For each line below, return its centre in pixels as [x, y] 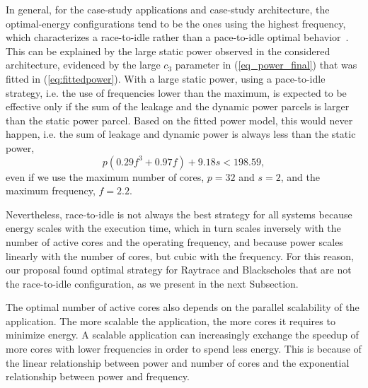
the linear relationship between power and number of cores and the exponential [178, 362]
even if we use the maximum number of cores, [105, 176]
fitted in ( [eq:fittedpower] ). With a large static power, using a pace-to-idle [166, 78]
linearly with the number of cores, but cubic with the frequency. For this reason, [180, 255]
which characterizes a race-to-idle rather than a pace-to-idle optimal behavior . [177, 37]
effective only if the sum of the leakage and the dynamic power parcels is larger [178, 106]
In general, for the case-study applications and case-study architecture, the [168, 9]
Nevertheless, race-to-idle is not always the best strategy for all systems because [179, 214]
